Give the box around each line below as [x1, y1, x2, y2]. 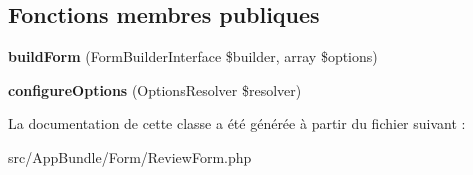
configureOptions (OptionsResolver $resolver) [8, 79, 302, 100]
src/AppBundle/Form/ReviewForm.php [8, 146, 252, 167]
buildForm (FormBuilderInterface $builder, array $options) [8, 46, 378, 67]
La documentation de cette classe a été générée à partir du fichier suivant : [8, 113, 466, 134]
